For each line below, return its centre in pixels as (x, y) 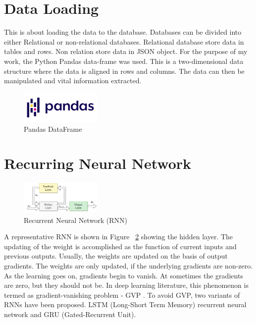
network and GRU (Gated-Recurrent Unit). (70, 314)
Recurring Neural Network (98, 163)
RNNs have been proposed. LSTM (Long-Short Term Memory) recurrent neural (125, 304)
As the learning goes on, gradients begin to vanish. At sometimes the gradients (124, 275)
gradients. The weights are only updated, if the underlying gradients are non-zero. (128, 266)
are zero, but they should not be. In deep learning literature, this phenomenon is (126, 285)
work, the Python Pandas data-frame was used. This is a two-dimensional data (124, 61)
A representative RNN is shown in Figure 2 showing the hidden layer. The (119, 237)
